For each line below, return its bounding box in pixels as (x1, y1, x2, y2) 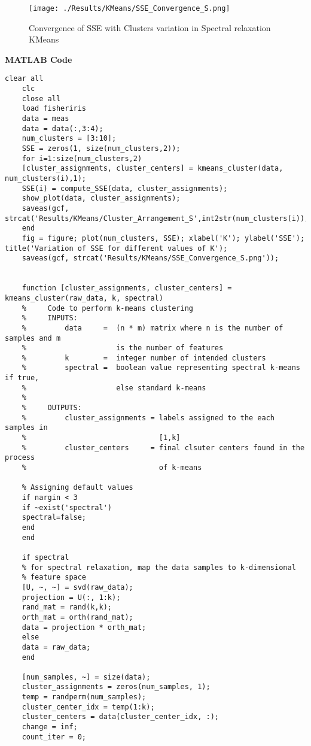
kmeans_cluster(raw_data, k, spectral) (5, 293, 163, 302)
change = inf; (22, 723, 78, 732)
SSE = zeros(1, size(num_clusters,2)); (22, 144, 181, 153)
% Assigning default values (22, 483, 133, 492)
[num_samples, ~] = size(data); (22, 672, 151, 681)
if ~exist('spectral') (22, 503, 112, 512)
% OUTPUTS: (22, 404, 82, 413)
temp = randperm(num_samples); (22, 693, 147, 702)
